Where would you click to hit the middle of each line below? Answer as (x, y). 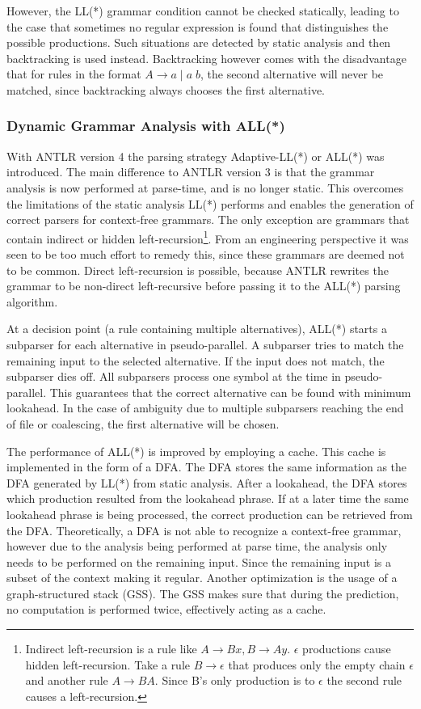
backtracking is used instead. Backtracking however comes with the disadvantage (206, 58)
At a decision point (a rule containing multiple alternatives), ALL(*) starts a (197, 329)
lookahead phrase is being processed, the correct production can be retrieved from (210, 514)
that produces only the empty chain (317, 664)
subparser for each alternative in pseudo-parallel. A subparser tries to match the (205, 344)
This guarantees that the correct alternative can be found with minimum (230, 392)
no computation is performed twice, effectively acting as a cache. (166, 609)
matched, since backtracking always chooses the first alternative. (166, 89)
